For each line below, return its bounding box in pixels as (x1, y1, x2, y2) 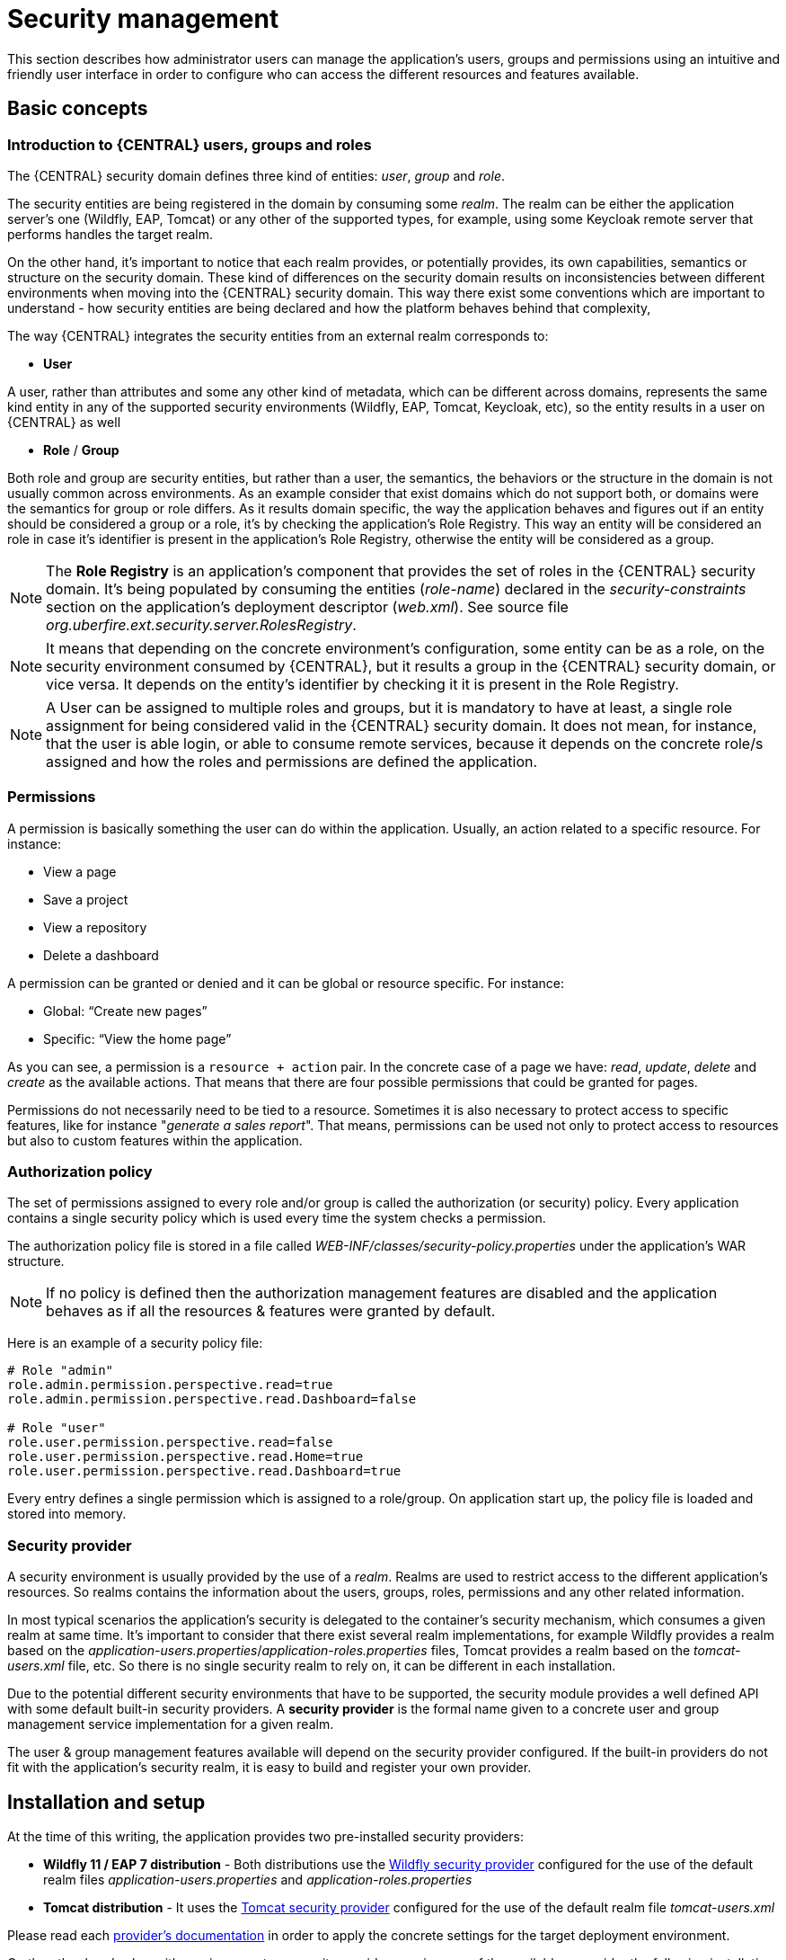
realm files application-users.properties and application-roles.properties (43, 1872, 472, 1888)
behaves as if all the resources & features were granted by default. (46, 1302, 496, 1321)
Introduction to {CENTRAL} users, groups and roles (7, 135, 372, 154)
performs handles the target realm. (7, 226, 213, 242)
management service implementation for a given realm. (7, 1716, 334, 1733)
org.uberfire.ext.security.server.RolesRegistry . (46, 615, 357, 634)
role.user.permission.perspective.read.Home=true (7, 1449, 364, 1465)
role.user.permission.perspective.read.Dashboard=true (7, 1464, 402, 1479)
